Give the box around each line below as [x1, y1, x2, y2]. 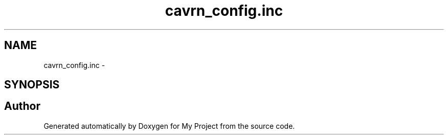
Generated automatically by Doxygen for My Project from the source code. [43, 121, 295, 130]
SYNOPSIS [4, 78, 60, 91]
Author [4, 100, 40, 113]
